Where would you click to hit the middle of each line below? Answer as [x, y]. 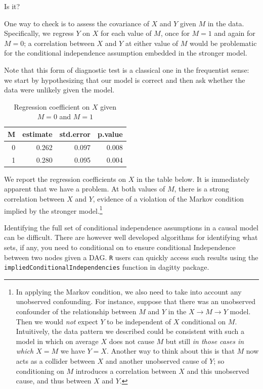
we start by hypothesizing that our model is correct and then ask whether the [125, 80]
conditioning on [40, 371]
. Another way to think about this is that [170, 351]
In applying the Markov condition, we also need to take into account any [129, 291]
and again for [235, 33]
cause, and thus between [54, 381]
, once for [175, 33]
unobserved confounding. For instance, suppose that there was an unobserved [136, 301]
